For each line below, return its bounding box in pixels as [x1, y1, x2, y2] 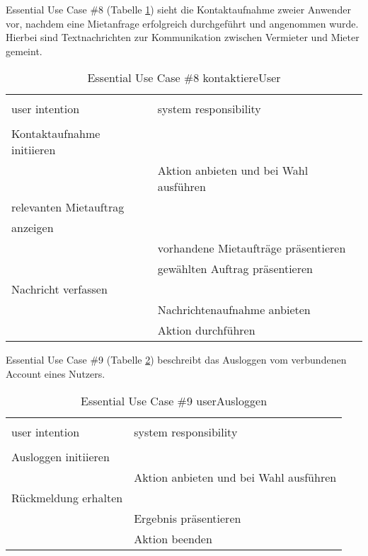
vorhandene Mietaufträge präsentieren [157, 240, 346, 257]
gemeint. [6, 43, 42, 58]
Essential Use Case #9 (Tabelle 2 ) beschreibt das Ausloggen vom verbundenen [6, 352, 347, 367]
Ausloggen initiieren [11, 448, 110, 465]
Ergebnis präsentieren [134, 509, 241, 526]
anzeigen [11, 219, 54, 236]
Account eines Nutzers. [6, 366, 105, 381]
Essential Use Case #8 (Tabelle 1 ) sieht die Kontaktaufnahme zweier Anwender [6, 2, 351, 16]
